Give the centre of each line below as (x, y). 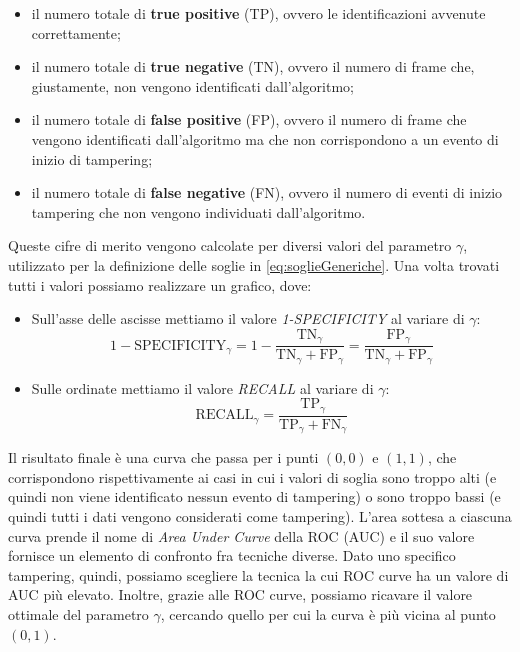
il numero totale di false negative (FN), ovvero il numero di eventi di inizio (267, 192)
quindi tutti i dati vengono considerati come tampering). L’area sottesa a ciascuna (260, 515)
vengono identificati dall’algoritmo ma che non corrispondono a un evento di (265, 138)
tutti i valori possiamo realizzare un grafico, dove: (160, 284)
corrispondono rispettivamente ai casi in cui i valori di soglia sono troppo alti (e (252, 476)
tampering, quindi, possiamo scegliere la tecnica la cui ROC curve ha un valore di (258, 574)
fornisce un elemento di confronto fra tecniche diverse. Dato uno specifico (232, 555)
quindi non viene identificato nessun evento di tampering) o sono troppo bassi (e (254, 496)
